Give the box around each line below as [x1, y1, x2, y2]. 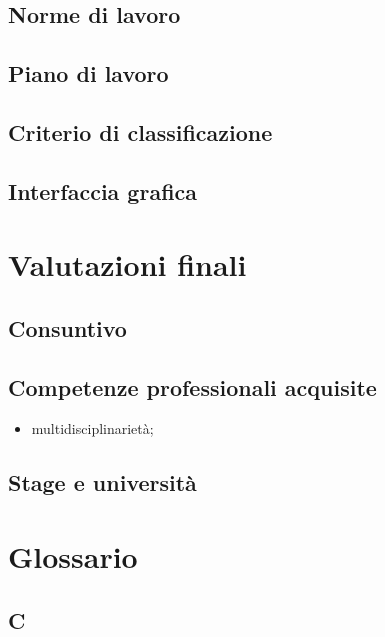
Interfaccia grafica [8, 175, 198, 206]
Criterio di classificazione [8, 116, 273, 147]
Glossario [8, 536, 138, 577]
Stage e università [8, 467, 197, 498]
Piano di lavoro [8, 58, 169, 89]
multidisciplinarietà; [31, 418, 154, 439]
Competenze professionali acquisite [8, 371, 377, 402]
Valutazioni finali [8, 244, 247, 285]
